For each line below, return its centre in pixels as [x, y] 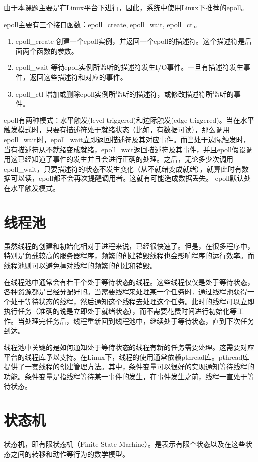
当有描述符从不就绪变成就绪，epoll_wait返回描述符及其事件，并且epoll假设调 [128, 149]
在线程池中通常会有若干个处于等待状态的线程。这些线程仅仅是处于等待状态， [129, 282]
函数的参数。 [57, 50]
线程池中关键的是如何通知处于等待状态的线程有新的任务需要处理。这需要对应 [129, 347]
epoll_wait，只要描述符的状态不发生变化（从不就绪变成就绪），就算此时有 [123, 168]
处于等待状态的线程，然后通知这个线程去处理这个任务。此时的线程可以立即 [132, 301]
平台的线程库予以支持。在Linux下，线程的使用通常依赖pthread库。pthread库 [127, 357]
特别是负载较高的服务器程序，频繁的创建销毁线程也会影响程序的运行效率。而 [129, 256]
